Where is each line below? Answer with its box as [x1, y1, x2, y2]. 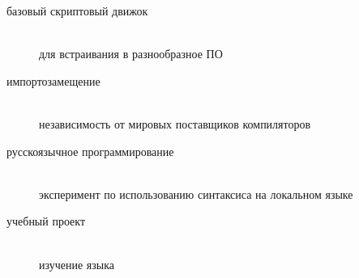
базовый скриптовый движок [6, 2, 148, 19]
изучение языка [39, 255, 115, 272]
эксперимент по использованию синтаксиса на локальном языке [39, 185, 353, 202]
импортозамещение [6, 72, 100, 89]
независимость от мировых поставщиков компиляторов [39, 115, 311, 132]
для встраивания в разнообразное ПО [39, 45, 223, 62]
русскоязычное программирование [6, 142, 174, 159]
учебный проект [6, 213, 86, 230]
